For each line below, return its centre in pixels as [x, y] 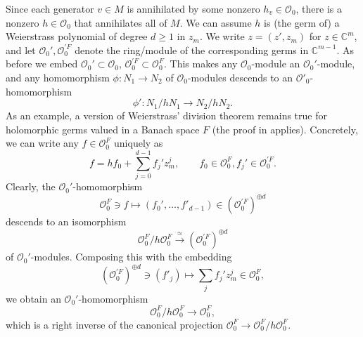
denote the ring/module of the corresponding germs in [192, 49]
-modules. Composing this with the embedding [131, 257]
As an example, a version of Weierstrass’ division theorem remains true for [166, 115]
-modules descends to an [240, 77]
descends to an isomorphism [66, 222]
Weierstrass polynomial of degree [77, 36]
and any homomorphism [58, 77]
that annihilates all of [121, 22]
